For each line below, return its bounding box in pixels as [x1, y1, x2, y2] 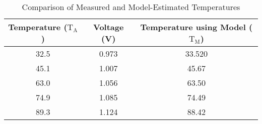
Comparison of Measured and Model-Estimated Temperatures [22, 1, 240, 13]
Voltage [93, 21, 124, 33]
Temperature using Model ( [140, 21, 253, 33]
